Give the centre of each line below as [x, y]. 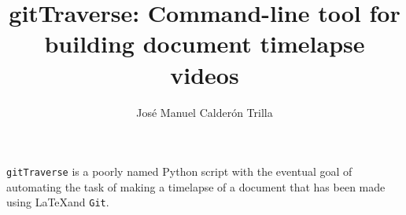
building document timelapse [205, 44]
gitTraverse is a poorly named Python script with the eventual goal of [179, 171]
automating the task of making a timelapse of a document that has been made [196, 186]
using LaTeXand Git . [58, 202]
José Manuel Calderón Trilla [205, 112]
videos [205, 74]
